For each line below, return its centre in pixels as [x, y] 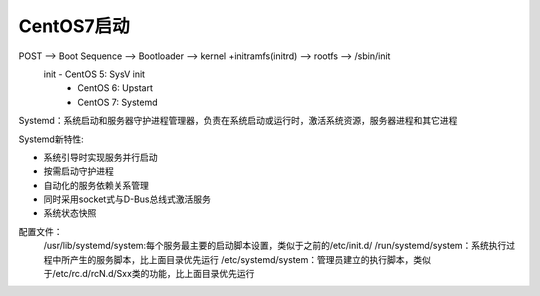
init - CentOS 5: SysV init [94, 74]
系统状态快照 [70, 213]
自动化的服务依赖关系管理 [96, 185]
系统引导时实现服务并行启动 [100, 157]
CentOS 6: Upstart [115, 88]
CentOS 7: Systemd [117, 102]
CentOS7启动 [74, 26]
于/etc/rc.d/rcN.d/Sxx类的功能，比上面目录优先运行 [149, 274]
